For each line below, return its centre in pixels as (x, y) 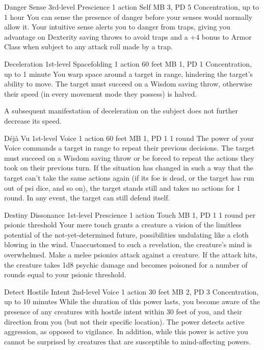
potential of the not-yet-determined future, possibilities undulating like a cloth (126, 234)
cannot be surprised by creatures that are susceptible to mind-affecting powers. (128, 341)
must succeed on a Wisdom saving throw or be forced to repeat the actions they (129, 157)
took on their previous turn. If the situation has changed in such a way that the (129, 168)
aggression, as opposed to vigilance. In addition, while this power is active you (126, 331)
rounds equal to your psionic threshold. (65, 274)
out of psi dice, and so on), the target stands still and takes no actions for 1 (122, 187)
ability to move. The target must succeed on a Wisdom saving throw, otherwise (128, 84)
